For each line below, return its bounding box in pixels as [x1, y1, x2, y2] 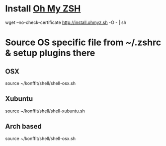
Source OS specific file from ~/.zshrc [5, 37, 162, 48]
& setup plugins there [5, 48, 95, 59]
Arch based [5, 122, 42, 131]
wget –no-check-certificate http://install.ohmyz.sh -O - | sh [5, 19, 127, 25]
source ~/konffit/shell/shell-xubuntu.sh [5, 108, 85, 114]
